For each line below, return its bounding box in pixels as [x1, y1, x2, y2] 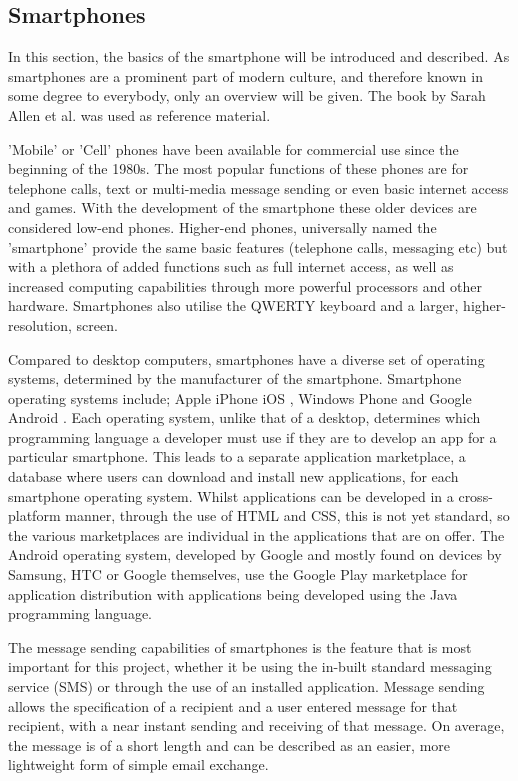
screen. [76, 314, 118, 335]
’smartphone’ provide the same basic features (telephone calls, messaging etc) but [8, 236, 508, 257]
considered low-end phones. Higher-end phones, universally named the [8, 216, 437, 237]
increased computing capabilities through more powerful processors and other [8, 275, 482, 296]
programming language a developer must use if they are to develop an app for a [8, 426, 497, 447]
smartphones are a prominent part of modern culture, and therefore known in [8, 65, 483, 86]
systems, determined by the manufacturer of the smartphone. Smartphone [8, 368, 462, 389]
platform [8, 505, 61, 526]
